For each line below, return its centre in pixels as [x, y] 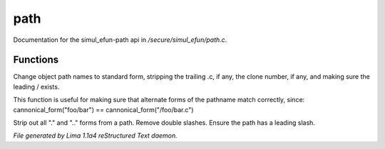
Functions [36, 60]
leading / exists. [36, 87]
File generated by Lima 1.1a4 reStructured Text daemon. [95, 136]
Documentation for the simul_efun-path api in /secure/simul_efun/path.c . [120, 40]
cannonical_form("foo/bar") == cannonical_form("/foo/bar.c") [103, 109]
